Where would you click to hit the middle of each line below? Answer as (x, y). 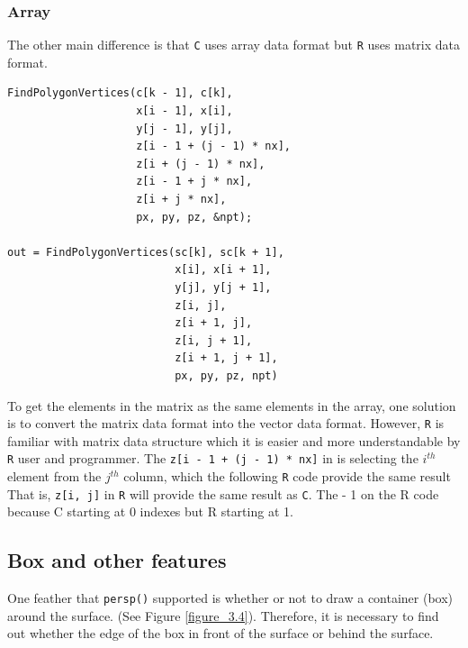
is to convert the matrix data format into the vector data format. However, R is (226, 423)
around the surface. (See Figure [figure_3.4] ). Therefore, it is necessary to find (223, 615)
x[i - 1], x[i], (184, 111)
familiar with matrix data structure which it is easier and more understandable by (234, 440)
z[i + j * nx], (181, 200)
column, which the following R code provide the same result (287, 476)
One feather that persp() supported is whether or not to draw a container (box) (230, 598)
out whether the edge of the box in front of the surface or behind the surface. (220, 633)
